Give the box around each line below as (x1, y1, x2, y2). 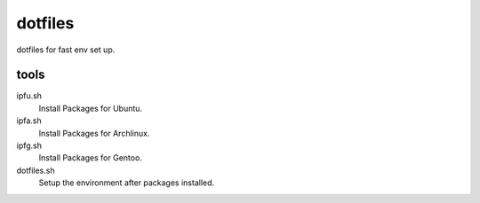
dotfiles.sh (16, 165, 55, 176)
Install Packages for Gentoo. (38, 152, 142, 163)
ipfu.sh (16, 90, 43, 101)
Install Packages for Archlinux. (38, 128, 150, 138)
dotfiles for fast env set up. (16, 44, 116, 55)
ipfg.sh (16, 140, 43, 151)
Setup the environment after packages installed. (38, 177, 215, 188)
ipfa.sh (16, 115, 42, 126)
